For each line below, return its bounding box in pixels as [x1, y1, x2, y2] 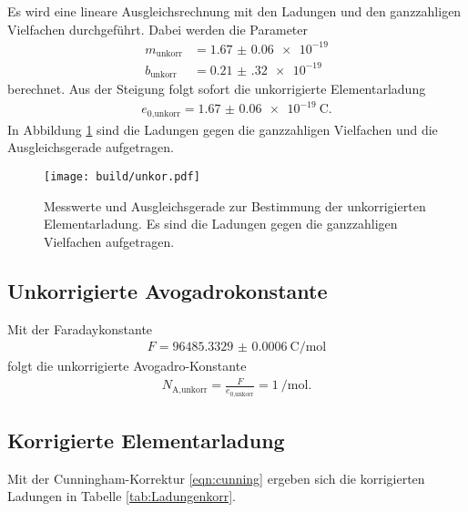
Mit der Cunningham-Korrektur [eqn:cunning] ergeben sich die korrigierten [7, 468, 425, 487]
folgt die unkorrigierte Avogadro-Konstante [7, 356, 247, 375]
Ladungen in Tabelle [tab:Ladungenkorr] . [7, 486, 236, 506]
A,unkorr [171, 384, 208, 394]
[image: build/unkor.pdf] [44, 169, 200, 183]
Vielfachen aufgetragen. [44, 231, 175, 251]
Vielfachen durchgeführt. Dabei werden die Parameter [7, 19, 308, 38]
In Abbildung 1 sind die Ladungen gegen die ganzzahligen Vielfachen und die [7, 119, 438, 138]
